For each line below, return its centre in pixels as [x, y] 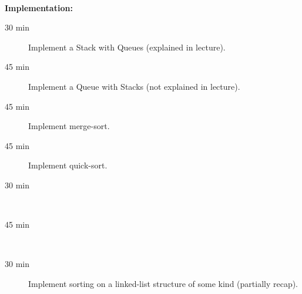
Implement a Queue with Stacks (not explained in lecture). [134, 86]
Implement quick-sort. [68, 165]
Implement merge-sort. [69, 126]
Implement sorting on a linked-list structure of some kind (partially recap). [163, 283]
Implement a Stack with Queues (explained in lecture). [127, 47]
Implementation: [39, 7]
